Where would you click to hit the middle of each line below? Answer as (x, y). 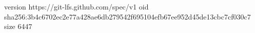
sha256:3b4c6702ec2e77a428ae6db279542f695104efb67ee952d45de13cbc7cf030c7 (128, 16)
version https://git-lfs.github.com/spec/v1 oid (76, 6)
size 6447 (18, 26)
